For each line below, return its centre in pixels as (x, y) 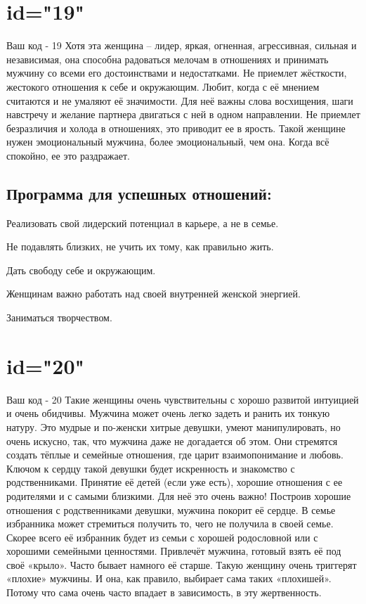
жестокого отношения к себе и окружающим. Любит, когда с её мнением (163, 86)
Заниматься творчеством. (59, 317)
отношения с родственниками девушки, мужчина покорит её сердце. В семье (171, 509)
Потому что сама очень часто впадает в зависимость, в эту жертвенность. (164, 592)
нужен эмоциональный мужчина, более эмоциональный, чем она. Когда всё (168, 142)
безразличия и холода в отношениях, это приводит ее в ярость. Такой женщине (176, 128)
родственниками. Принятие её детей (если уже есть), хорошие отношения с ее (175, 482)
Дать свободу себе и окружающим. (81, 270)
